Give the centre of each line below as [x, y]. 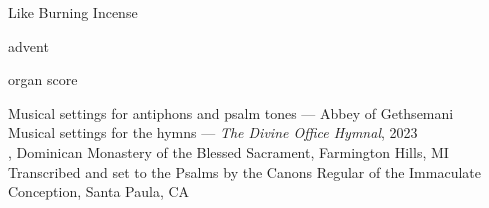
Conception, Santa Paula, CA [99, 191]
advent [28, 45]
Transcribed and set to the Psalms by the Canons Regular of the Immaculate [244, 171]
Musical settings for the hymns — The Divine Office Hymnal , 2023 [213, 132]
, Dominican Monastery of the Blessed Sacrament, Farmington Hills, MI [228, 151]
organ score [43, 79]
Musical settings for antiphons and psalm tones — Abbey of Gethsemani [231, 112]
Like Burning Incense [73, 12]
